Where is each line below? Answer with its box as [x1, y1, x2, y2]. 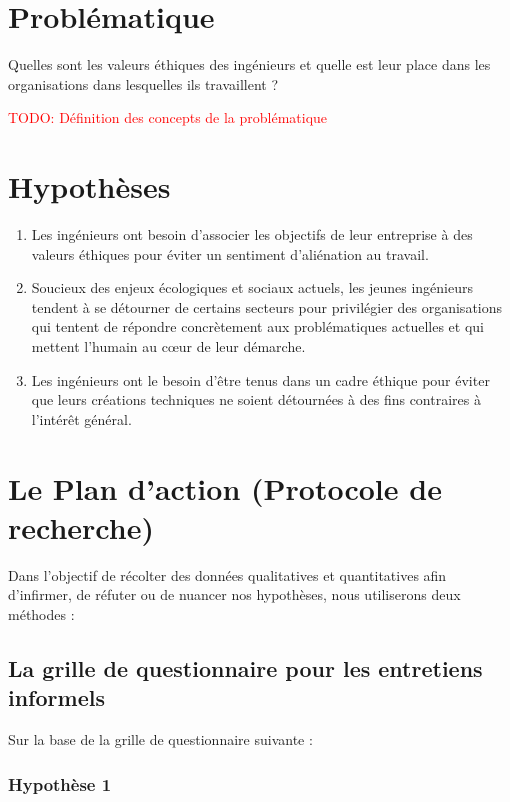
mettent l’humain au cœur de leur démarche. [31, 336, 306, 356]
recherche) [8, 506, 154, 547]
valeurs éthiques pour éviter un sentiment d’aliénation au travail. [31, 243, 429, 264]
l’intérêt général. [31, 408, 132, 429]
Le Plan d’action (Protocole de [8, 467, 442, 508]
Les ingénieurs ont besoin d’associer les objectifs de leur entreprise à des [31, 224, 473, 245]
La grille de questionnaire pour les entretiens [8, 652, 483, 683]
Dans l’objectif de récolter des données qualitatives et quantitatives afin [8, 564, 447, 585]
